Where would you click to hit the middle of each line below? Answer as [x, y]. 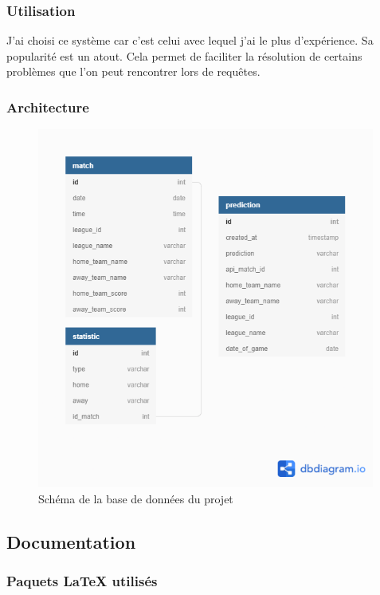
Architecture [48, 106]
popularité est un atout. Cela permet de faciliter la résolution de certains [184, 55]
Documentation [71, 541]
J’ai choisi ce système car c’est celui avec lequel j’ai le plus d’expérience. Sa [190, 40]
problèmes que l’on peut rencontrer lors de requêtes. [133, 71]
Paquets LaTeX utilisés [82, 580]
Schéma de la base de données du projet [136, 498]
